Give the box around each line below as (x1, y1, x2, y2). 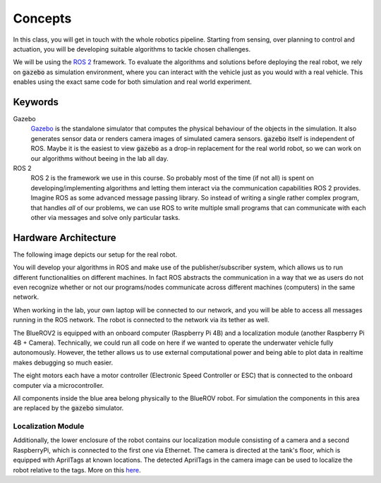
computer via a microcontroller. (13, 381, 104, 389)
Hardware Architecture (13, 231, 116, 243)
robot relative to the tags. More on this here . (13, 465, 141, 474)
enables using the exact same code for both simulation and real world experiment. (13, 78, 252, 86)
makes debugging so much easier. (13, 358, 113, 367)
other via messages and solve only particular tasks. (30, 213, 181, 221)
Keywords (13, 96, 59, 108)
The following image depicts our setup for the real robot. (13, 250, 178, 259)
